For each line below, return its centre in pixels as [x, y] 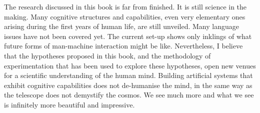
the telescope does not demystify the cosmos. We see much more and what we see [129, 95]
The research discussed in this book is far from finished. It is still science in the [125, 6]
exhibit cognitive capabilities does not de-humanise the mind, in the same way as [128, 85]
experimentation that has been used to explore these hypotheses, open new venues [130, 65]
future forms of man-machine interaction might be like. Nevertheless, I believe [123, 46]
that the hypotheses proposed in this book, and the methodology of [107, 55]
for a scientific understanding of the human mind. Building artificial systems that [128, 75]
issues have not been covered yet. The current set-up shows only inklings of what [128, 36]
